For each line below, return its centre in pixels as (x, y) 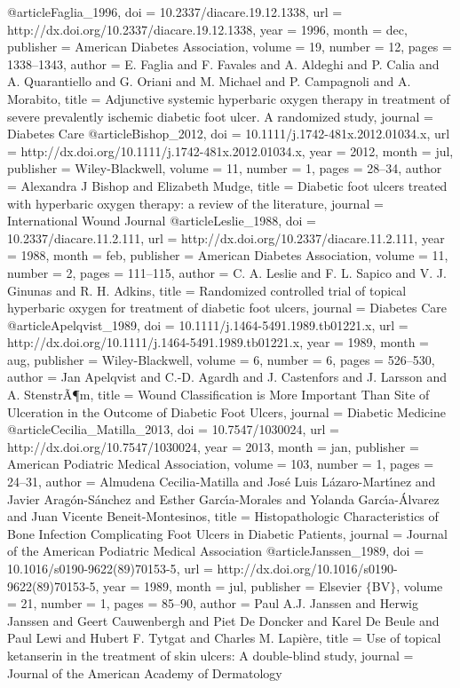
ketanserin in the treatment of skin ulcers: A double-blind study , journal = (210, 655)
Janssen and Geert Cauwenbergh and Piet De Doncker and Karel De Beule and (223, 620)
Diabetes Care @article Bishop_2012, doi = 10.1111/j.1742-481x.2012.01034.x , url (229, 134)
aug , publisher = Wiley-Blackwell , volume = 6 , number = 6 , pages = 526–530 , (221, 359)
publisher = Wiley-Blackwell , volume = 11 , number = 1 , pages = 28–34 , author (225, 168)
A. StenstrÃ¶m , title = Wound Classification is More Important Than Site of (218, 395)
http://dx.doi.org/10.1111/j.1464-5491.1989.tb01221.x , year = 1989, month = (218, 342)
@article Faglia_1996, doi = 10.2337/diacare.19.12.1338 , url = (175, 12)
